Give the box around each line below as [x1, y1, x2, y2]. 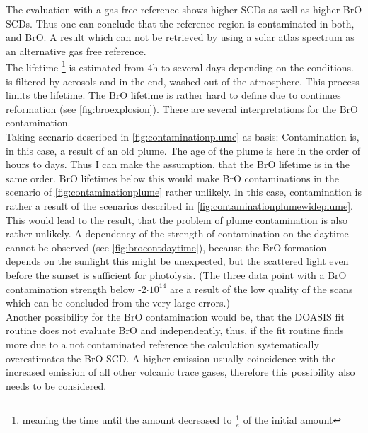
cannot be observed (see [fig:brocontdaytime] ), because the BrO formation [6, 239, 327, 254]
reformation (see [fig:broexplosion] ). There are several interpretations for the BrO [6, 101, 358, 116]
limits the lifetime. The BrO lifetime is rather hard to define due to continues [6, 88, 341, 102]
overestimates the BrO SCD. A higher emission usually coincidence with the [6, 350, 336, 365]
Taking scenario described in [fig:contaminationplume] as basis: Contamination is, [6, 129, 360, 143]
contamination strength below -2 [6, 281, 146, 296]
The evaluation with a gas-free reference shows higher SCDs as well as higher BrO [6, 2, 362, 16]
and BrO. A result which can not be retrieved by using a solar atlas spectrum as [6, 30, 355, 45]
